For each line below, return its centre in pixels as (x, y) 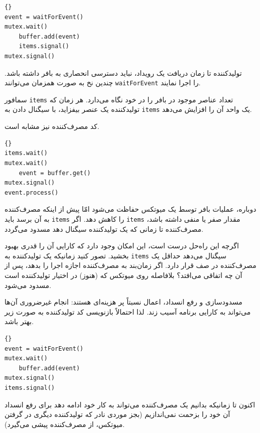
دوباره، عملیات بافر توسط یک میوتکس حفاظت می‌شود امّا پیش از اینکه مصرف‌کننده (131, 209)
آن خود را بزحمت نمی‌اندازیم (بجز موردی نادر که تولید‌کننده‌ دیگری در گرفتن (117, 414)
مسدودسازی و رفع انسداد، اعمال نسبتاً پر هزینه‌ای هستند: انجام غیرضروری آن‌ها (123, 302)
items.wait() (26, 153)
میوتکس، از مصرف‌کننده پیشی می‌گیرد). (65, 424)
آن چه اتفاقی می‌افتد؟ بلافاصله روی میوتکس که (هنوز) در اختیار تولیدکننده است (123, 275)
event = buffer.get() (55, 173)
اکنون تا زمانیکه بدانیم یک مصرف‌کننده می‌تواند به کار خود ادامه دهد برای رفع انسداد (130, 404)
